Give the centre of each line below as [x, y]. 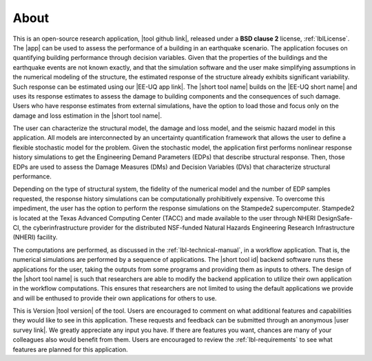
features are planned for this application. [70, 349]
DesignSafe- [335, 218]
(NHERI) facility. [35, 237]
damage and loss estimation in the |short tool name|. [87, 115]
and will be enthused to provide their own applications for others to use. [115, 298]
